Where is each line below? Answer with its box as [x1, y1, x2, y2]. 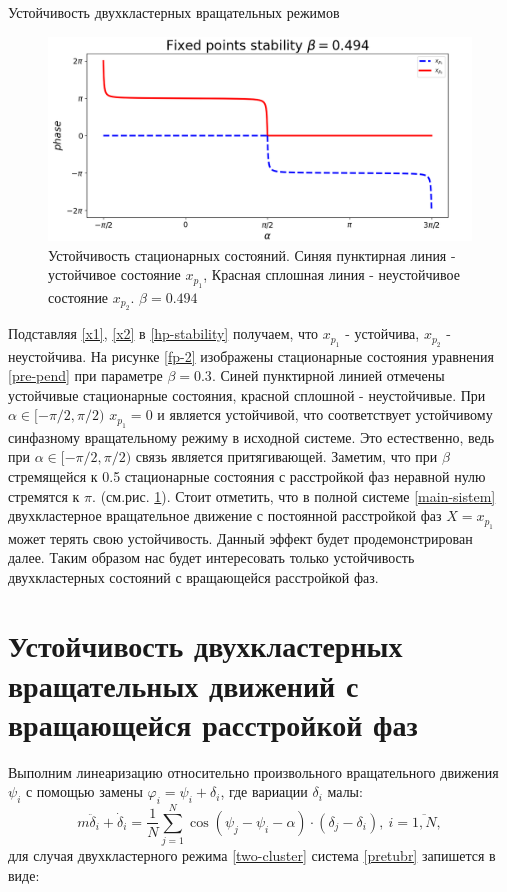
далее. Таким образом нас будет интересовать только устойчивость [8, 547, 415, 568]
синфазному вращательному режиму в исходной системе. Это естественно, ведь [8, 426, 495, 447]
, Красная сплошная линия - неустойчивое [203, 264, 460, 285]
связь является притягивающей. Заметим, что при [135, 446, 438, 467]
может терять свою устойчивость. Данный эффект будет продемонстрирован [8, 527, 473, 548]
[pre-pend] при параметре [8, 365, 163, 386]
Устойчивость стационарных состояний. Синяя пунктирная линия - [48, 244, 456, 265]
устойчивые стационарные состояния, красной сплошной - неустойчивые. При [8, 384, 486, 405]
